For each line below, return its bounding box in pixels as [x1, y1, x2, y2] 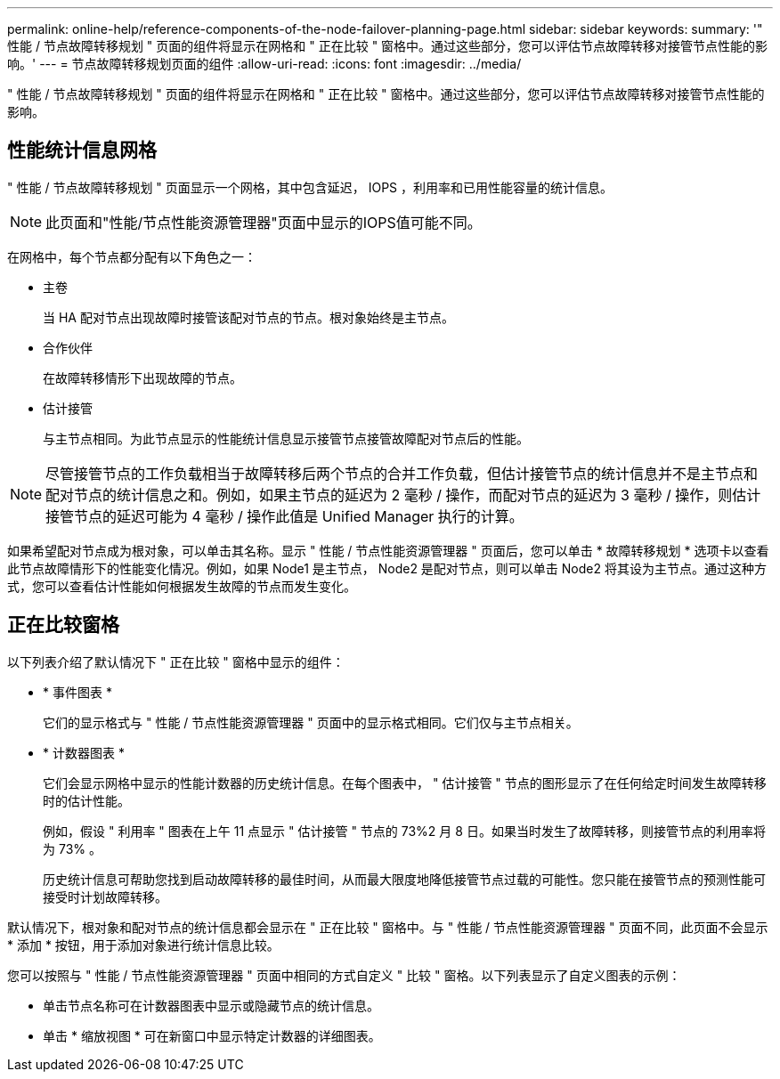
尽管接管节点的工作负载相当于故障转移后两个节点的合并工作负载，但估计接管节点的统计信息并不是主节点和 [45, 464, 759, 483]
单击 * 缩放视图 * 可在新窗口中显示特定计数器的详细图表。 [43, 1027, 381, 1043]
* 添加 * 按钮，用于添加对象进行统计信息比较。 [7, 937, 280, 953]
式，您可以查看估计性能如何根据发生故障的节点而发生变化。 [7, 578, 356, 594]
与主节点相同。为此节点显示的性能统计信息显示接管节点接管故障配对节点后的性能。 [43, 430, 529, 446]
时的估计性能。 [43, 792, 130, 808]
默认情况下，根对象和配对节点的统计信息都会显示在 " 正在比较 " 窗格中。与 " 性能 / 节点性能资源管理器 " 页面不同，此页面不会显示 [7, 919, 768, 935]
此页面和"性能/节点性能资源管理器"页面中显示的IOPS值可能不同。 [45, 213, 482, 231]
